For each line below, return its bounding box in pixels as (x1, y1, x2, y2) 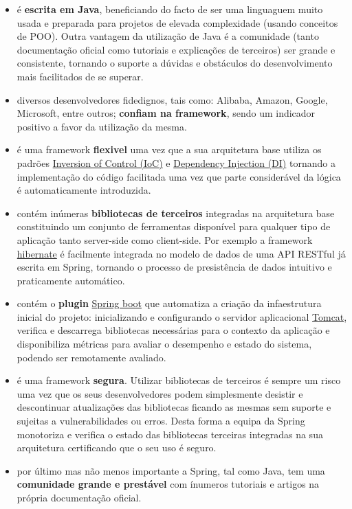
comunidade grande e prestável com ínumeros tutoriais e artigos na (16, 477, 320, 491)
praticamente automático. (16, 273, 125, 287)
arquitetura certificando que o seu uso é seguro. (16, 440, 217, 455)
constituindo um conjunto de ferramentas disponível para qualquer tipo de (16, 219, 331, 234)
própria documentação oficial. (16, 490, 142, 504)
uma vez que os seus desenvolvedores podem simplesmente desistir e (16, 386, 303, 400)
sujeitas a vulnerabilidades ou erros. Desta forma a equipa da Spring (16, 414, 305, 428)
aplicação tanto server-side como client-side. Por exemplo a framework (16, 232, 313, 247)
